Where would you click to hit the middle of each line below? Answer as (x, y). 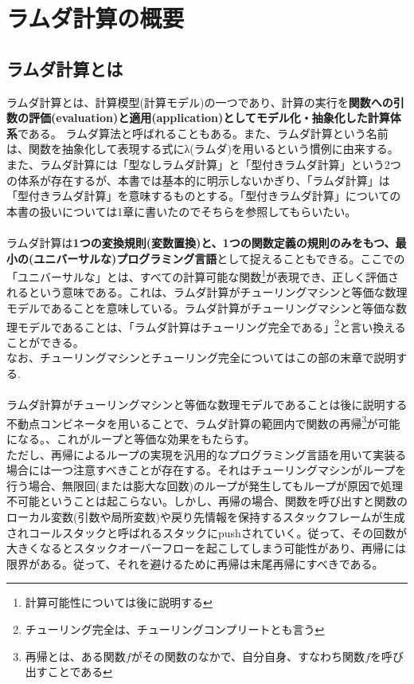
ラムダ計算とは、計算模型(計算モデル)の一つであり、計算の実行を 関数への (200, 102)
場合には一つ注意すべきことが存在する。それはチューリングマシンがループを (207, 470)
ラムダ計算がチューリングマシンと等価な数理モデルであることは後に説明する (207, 405)
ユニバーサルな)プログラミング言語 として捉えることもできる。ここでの (219, 258)
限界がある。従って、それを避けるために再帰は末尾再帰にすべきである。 (195, 563)
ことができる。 (45, 342)
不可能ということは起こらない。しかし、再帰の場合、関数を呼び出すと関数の (207, 501)
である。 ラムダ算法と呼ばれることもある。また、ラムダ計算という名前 (203, 133)
